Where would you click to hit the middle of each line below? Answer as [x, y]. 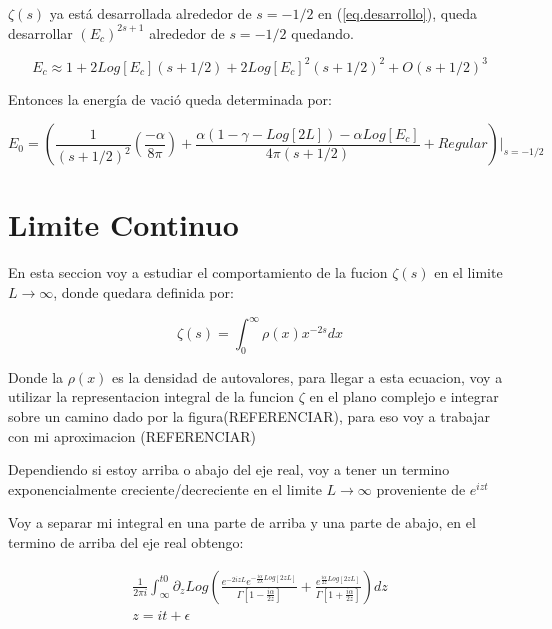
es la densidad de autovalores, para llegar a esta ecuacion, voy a [307, 376]
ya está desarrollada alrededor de [150, 13]
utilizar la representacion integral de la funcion [151, 396]
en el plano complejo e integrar [404, 396]
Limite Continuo [123, 224]
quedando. [322, 32]
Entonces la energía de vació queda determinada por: [170, 98]
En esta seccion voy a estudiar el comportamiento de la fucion [198, 272]
